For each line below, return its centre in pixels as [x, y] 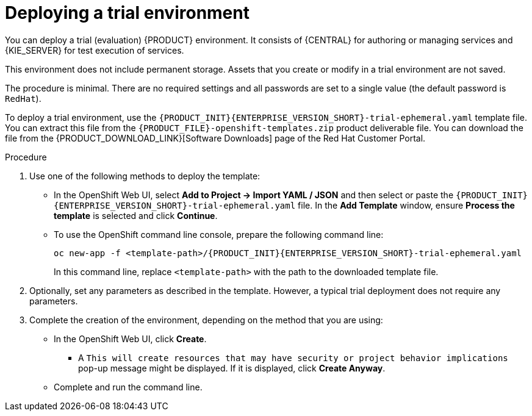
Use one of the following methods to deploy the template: [145, 176]
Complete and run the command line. [128, 387]
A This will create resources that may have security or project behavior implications [293, 357]
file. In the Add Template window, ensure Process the [406, 205]
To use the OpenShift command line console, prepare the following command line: [219, 234]
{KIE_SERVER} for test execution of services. [95, 50]
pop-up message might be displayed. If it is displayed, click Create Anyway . [232, 368]
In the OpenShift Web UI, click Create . [130, 339]
